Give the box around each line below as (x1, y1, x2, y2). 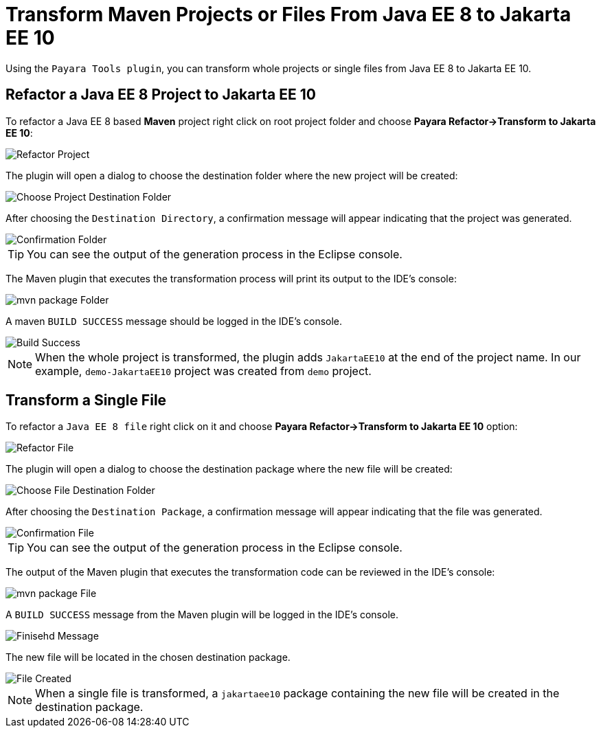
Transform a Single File (5, 392, 167, 409)
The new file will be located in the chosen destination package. (5, 651, 291, 664)
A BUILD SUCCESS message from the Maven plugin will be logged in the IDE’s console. (5, 609, 398, 621)
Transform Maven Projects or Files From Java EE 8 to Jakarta (5, 3, 571, 26)
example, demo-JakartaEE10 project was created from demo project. (35, 363, 372, 378)
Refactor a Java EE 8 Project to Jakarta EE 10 (5, 86, 316, 104)
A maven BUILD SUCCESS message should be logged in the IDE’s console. (5, 315, 343, 327)
